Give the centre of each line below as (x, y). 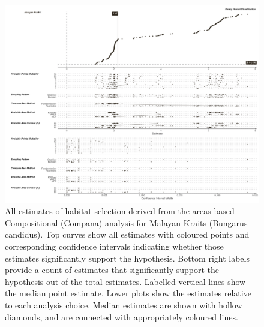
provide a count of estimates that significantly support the (112, 270)
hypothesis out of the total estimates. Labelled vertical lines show (125, 281)
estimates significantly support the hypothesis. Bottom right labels (127, 258)
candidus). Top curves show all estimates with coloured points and (127, 234)
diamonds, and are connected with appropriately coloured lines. (121, 316)
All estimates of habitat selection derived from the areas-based (120, 211)
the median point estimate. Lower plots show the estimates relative (128, 293)
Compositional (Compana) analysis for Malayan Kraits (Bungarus (126, 222)
